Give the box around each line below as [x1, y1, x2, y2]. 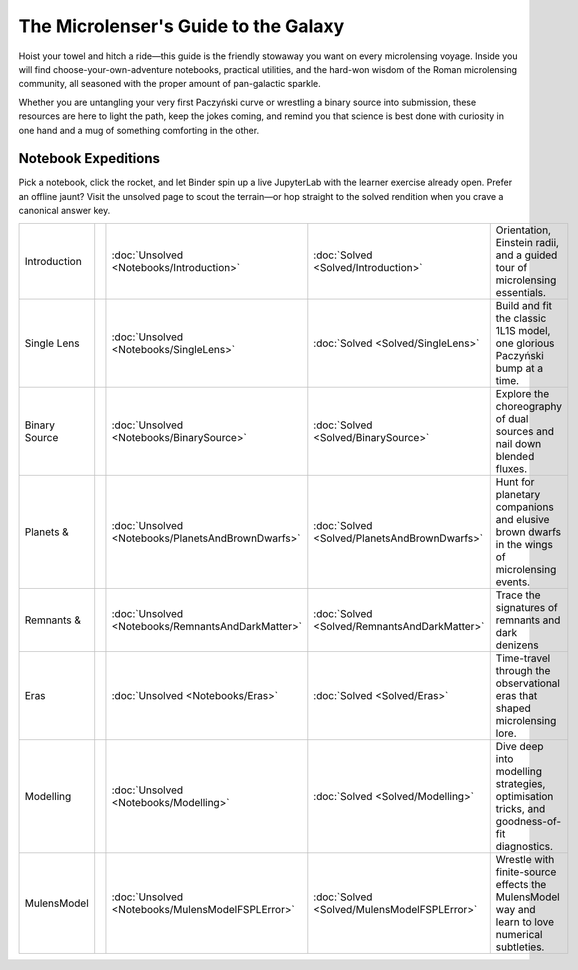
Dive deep [495, 739, 544, 753]
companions [495, 500, 554, 514]
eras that [495, 688, 538, 702]
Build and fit [495, 298, 553, 312]
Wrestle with [495, 852, 555, 866]
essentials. [495, 285, 547, 299]
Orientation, [495, 223, 552, 237]
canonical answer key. [18, 205, 111, 217]
